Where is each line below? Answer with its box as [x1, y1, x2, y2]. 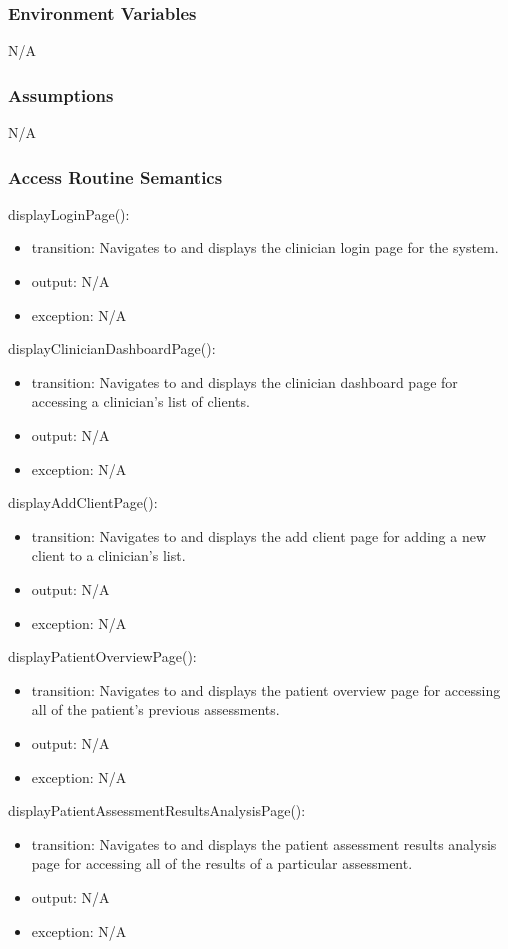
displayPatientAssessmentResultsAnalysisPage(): [8, 800, 306, 821]
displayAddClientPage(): [8, 492, 158, 513]
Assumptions [8, 82, 114, 107]
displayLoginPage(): [8, 203, 130, 224]
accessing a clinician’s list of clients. [31, 391, 250, 412]
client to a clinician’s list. [31, 545, 186, 566]
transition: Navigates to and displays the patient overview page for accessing [31, 679, 501, 700]
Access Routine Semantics [8, 164, 223, 189]
